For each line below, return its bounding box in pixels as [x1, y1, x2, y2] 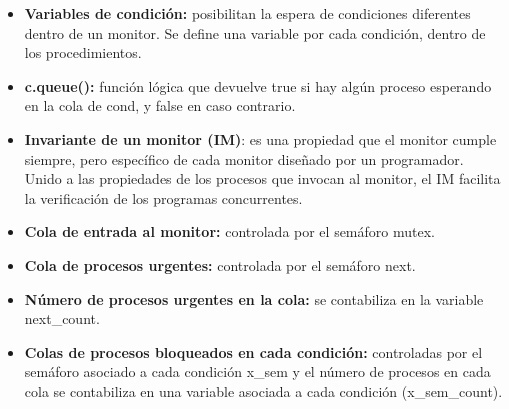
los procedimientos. [24, 42, 142, 63]
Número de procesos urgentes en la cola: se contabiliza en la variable [24, 288, 484, 309]
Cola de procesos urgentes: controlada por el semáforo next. [24, 254, 416, 275]
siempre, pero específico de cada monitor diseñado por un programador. [24, 148, 464, 169]
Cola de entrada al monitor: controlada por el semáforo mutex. [24, 221, 435, 242]
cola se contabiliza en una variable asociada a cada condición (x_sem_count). [24, 380, 503, 401]
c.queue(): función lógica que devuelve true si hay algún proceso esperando [24, 75, 492, 96]
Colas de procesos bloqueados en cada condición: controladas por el [24, 341, 483, 362]
